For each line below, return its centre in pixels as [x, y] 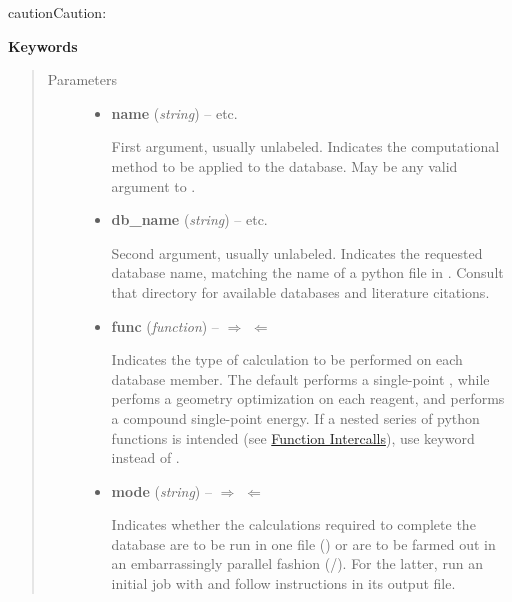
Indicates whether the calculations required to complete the [293, 524]
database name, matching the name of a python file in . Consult [307, 272]
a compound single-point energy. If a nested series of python [295, 417]
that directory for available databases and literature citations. [300, 291]
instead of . [145, 457]
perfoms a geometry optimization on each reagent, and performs [308, 398]
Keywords [43, 45]
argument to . [153, 185]
